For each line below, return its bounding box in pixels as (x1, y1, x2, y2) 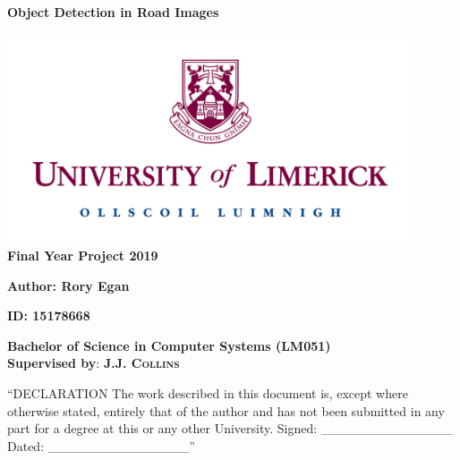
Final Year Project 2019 (7, 246, 158, 265)
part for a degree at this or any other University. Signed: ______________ (7, 419, 453, 438)
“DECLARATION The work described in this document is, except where (7, 384, 408, 402)
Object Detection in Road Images (7, 3, 219, 21)
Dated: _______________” (7, 436, 195, 455)
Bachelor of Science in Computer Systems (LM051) (7, 336, 331, 354)
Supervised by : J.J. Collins (7, 354, 180, 372)
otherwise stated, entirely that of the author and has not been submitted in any (7, 401, 445, 420)
